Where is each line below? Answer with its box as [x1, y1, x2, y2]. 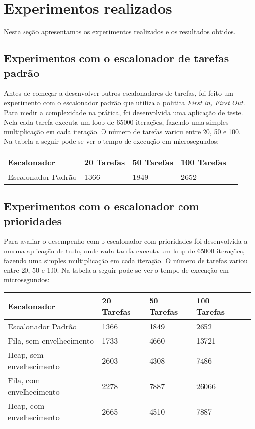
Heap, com [8, 400, 45, 412]
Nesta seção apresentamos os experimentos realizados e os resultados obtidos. [4, 26, 236, 37]
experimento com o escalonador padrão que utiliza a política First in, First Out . [4, 97, 245, 107]
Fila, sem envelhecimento [8, 335, 94, 347]
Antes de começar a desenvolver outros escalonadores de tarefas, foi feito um [4, 88, 234, 98]
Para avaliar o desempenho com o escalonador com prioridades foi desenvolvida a [4, 236, 248, 246]
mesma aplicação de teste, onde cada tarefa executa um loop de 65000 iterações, [4, 246, 245, 256]
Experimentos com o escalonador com [4, 199, 199, 214]
